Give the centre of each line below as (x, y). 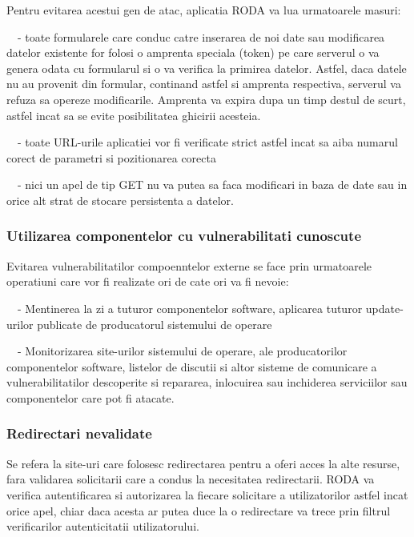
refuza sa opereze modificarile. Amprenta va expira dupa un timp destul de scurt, (206, 99)
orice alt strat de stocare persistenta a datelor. (120, 200)
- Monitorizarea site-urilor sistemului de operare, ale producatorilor (182, 351)
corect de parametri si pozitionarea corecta (111, 157)
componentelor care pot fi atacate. (90, 397)
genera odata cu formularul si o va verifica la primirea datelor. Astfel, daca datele (207, 68)
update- (384, 308)
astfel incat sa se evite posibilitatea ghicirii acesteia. (134, 115)
